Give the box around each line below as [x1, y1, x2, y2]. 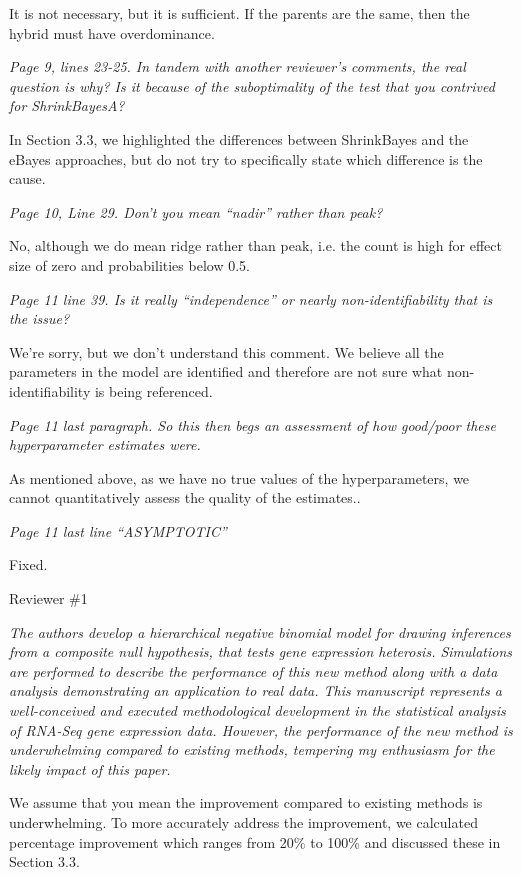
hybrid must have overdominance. [9, 22, 215, 43]
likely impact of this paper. [9, 758, 171, 779]
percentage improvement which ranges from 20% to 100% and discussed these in [9, 831, 501, 852]
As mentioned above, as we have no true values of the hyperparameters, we [9, 467, 470, 488]
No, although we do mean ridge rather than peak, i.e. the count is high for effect [9, 235, 502, 256]
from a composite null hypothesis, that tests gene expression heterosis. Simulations [9, 641, 513, 662]
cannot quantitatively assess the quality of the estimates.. [9, 487, 361, 508]
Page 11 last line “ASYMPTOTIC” [9, 520, 227, 541]
